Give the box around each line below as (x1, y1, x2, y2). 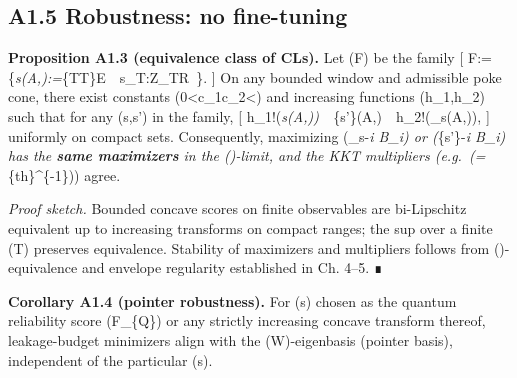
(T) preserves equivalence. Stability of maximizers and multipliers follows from (8, 237, 490, 258)
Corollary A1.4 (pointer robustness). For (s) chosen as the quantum (8, 290, 457, 311)
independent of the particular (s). (8, 349, 213, 370)
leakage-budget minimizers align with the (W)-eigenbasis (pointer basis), (8, 329, 453, 350)
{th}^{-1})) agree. (8, 164, 121, 185)
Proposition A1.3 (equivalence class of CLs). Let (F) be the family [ (8, 47, 464, 68)
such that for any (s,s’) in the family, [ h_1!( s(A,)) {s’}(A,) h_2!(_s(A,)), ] (8, 105, 490, 126)
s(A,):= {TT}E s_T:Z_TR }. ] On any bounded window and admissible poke (15, 66, 502, 87)
